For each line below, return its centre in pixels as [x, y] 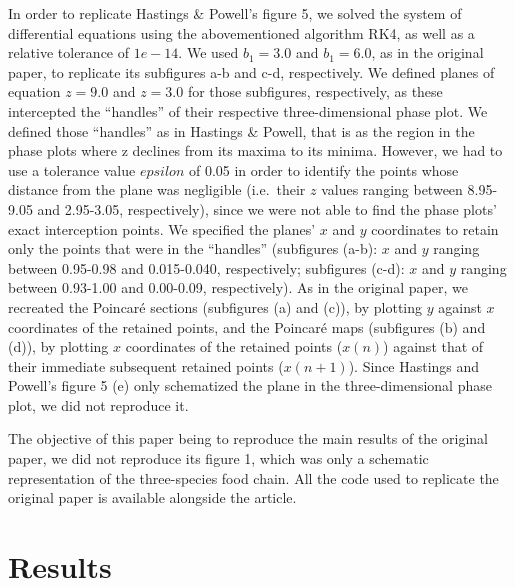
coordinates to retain [435, 228]
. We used [208, 52]
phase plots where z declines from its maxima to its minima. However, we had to [255, 150]
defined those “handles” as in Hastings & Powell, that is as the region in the [241, 130]
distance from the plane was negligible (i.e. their [157, 189]
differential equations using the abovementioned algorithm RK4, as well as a [241, 32]
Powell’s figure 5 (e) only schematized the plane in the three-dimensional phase [250, 385]
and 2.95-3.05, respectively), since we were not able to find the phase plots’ [267, 208]
